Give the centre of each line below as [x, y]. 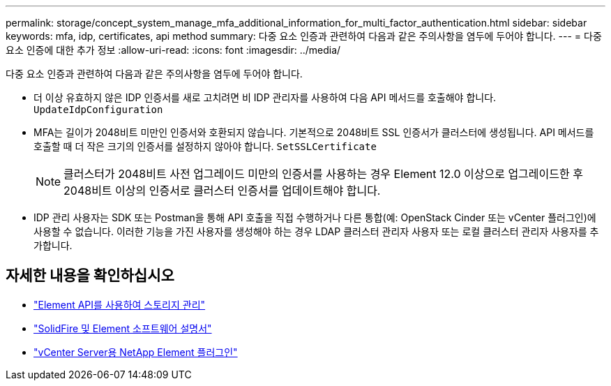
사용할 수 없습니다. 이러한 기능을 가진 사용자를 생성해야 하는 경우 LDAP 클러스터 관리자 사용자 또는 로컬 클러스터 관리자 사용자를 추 [316, 231]
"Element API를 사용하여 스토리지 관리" [120, 304]
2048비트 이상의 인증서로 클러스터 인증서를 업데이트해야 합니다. [222, 191]
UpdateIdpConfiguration [98, 110]
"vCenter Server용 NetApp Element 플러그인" [136, 352]
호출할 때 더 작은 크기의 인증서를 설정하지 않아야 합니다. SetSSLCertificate [205, 146]
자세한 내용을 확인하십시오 [90, 276]
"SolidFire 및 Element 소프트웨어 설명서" [123, 328]
